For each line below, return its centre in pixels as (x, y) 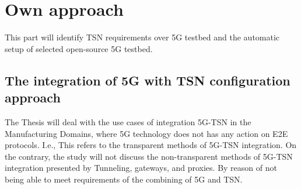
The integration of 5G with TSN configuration (148, 80)
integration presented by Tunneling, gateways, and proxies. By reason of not (141, 168)
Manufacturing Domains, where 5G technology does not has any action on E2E (146, 133)
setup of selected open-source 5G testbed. (79, 48)
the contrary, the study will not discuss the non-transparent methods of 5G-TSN (149, 156)
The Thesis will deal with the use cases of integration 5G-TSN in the (128, 121)
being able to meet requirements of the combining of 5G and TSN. (124, 179)
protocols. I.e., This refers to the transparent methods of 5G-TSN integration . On (151, 145)
